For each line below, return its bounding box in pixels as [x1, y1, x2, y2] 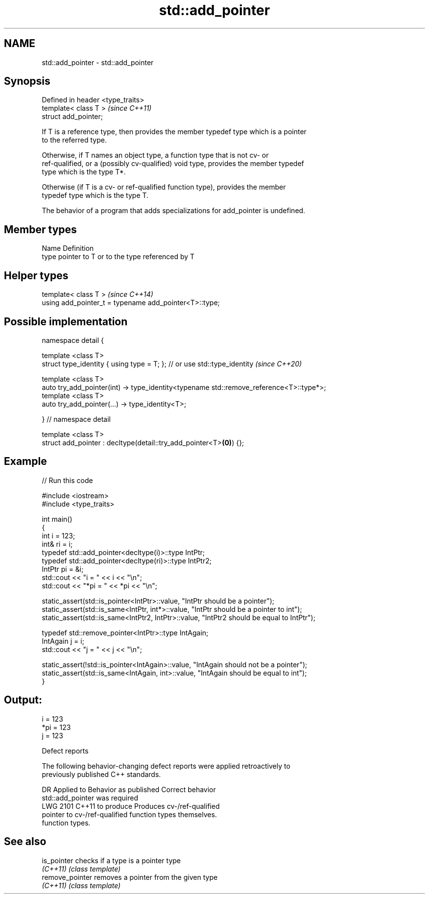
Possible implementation [4, 315, 128, 328]
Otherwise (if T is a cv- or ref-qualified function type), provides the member [42, 183, 286, 192]
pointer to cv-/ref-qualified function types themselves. [42, 810, 217, 819]
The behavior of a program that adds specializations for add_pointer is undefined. [42, 206, 306, 215]
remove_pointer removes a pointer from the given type [42, 873, 218, 881]
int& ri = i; [42, 539, 73, 548]
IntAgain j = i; [42, 636, 84, 645]
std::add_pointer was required [42, 793, 139, 802]
